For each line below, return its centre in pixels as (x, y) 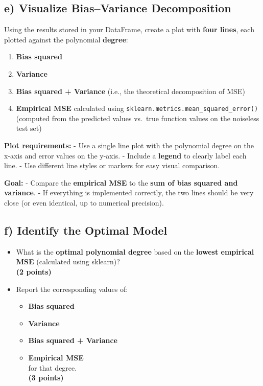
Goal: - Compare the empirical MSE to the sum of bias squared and (121, 182)
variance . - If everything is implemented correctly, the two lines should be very (129, 192)
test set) (29, 128)
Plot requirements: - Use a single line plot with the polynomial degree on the (129, 145)
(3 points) (46, 378)
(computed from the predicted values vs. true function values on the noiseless (138, 118)
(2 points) (34, 271)
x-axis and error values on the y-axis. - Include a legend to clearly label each (125, 155)
